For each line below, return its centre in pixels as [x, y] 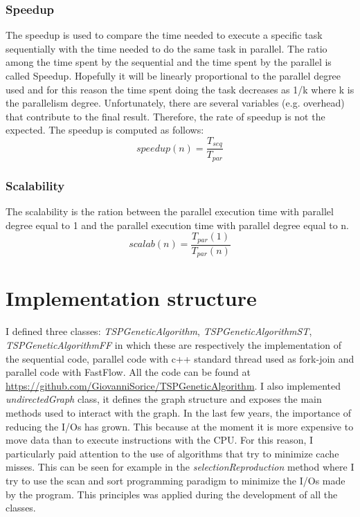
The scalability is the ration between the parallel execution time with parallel [170, 211]
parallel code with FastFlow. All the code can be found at [128, 372]
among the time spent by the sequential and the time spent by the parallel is [169, 62]
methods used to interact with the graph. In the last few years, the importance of [179, 412]
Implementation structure [131, 298]
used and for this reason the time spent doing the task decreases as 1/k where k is [180, 89]
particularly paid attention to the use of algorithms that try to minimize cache [172, 453]
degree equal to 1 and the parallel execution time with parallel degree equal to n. [177, 225]
